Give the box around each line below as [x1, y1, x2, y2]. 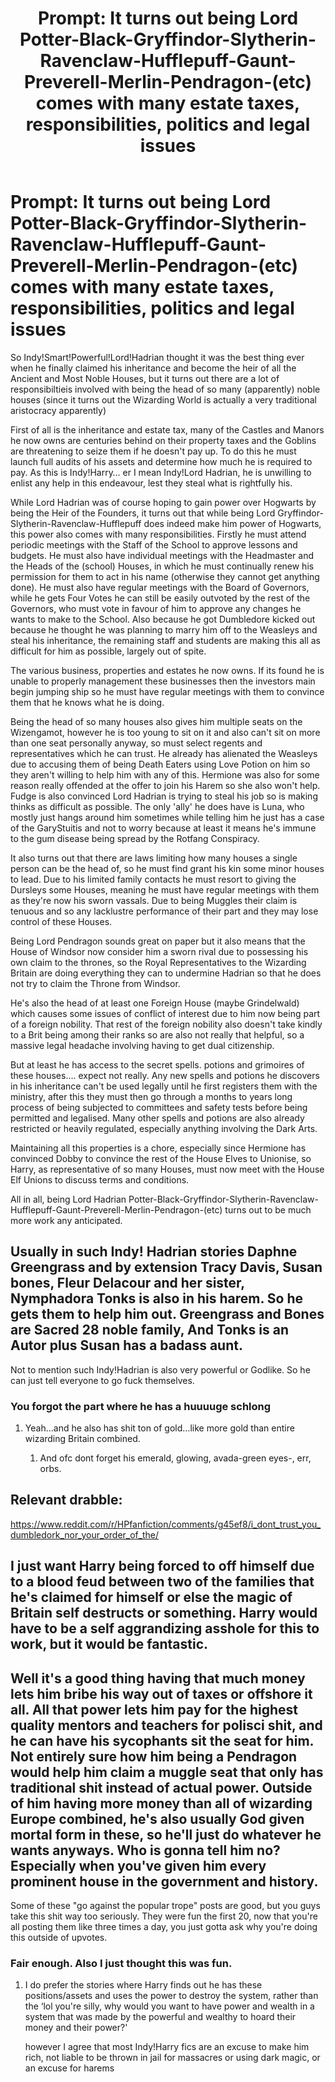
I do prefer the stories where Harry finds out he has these [24, 1979, 263, 1991]
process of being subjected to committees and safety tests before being [10, 1101, 308, 1113]
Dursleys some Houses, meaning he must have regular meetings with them [10, 883, 320, 896]
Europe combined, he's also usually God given [10, 1810, 305, 1827]
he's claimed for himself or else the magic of [10, 1589, 293, 1606]
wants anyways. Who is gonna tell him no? [10, 1842, 281, 1859]
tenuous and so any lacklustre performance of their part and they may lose [10, 905, 319, 917]
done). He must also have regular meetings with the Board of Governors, [10, 581, 310, 593]
